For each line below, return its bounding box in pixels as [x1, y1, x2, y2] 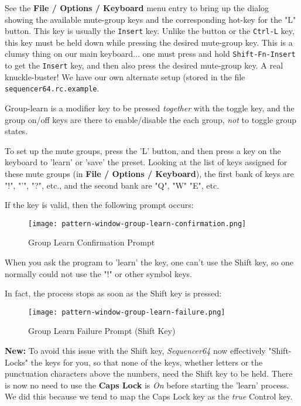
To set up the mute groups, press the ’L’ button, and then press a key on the [5, 144, 281, 156]
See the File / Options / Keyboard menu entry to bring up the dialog [5, 2, 269, 13]
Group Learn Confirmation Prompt [28, 236, 155, 248]
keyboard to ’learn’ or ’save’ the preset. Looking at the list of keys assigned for [5, 156, 288, 168]
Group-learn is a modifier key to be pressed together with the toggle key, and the [5, 102, 295, 114]
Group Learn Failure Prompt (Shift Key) [28, 325, 176, 337]
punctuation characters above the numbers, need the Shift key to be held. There [5, 367, 293, 380]
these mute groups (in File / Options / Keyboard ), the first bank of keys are [5, 167, 294, 179]
